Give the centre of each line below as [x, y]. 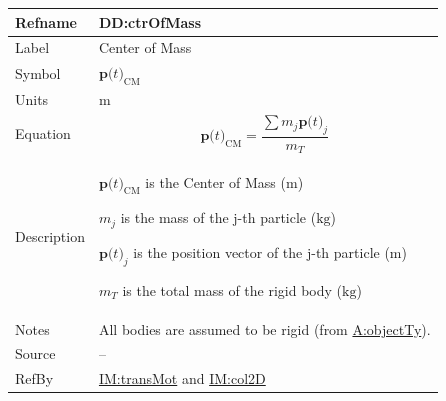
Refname [46, 21]
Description [50, 235]
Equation [43, 133]
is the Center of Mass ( [215, 181]
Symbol [38, 73]
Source [35, 353]
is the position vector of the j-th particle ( [261, 251]
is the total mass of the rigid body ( [232, 289]
